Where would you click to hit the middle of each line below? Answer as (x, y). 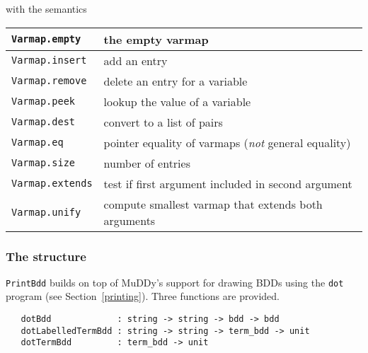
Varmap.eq (38, 143)
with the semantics (46, 8)
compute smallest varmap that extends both (213, 204)
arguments (130, 220)
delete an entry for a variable (176, 81)
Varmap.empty (46, 39)
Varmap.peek (44, 102)
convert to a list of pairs (163, 122)
